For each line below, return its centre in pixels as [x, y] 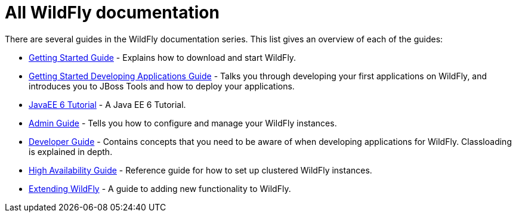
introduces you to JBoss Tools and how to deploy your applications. [162, 86]
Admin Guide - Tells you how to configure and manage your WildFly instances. [183, 123]
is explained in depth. [71, 151]
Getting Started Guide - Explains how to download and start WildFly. [163, 57]
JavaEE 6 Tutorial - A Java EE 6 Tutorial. [107, 104]
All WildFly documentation [112, 13]
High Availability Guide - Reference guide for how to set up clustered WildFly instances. [200, 170]
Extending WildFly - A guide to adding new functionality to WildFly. [160, 188]
